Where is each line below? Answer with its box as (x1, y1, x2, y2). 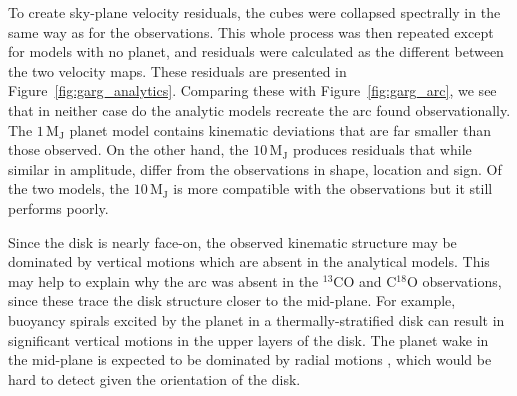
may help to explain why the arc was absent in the (8, 270, 319, 291)
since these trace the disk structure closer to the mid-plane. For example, (8, 290, 456, 311)
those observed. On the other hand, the (8, 139, 249, 160)
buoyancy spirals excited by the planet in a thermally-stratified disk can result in (8, 309, 505, 330)
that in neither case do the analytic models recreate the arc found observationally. (8, 99, 511, 120)
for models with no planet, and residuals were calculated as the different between (8, 41, 504, 62)
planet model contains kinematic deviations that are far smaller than (69, 119, 491, 140)
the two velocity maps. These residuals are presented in (8, 60, 347, 81)
